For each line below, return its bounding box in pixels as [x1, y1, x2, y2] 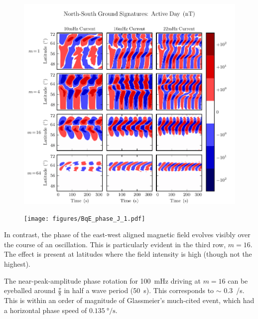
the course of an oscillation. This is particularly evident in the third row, [4, 239, 226, 249]
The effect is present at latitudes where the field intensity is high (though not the [4, 249, 252, 259]
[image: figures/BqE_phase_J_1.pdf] [24, 215, 145, 222]
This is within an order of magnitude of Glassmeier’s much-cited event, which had [4, 295, 255, 305]
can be [228, 275, 248, 286]
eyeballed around [4, 285, 56, 296]
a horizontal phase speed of [4, 305, 87, 315]
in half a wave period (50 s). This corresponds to [64, 285, 214, 296]
